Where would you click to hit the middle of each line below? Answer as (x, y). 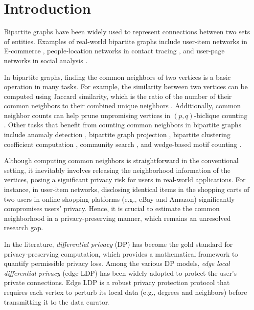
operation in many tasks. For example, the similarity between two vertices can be (126, 86)
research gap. (23, 227)
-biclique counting (221, 115)
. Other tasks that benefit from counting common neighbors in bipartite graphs (123, 125)
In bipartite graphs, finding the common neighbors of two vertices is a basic (117, 77)
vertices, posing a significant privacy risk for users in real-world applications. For (125, 179)
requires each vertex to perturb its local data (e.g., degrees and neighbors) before (126, 292)
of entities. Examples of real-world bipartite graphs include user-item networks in (126, 41)
